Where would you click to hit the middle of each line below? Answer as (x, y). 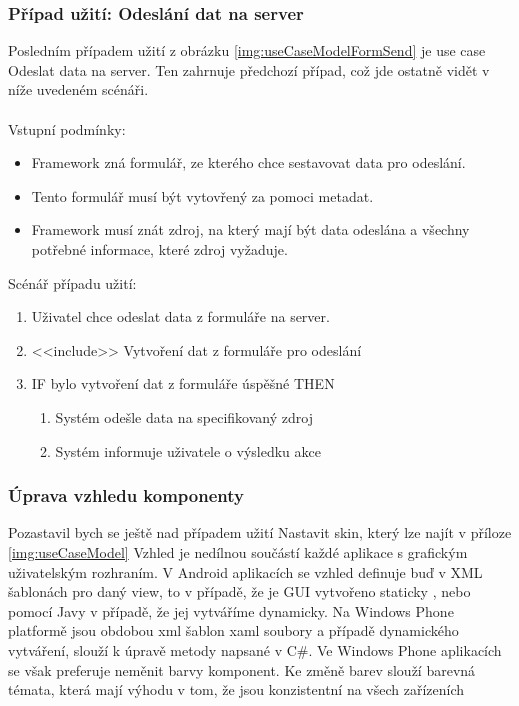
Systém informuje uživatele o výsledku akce (188, 450)
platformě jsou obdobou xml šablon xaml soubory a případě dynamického (233, 630)
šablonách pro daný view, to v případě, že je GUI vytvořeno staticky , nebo (239, 591)
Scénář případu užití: (72, 282)
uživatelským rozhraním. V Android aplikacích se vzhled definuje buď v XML (245, 571)
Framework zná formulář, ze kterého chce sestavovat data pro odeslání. (248, 162)
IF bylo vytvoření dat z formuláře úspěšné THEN (183, 383)
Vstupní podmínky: (67, 128)
